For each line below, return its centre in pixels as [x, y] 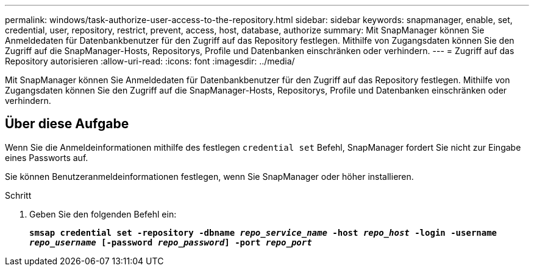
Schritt [18, 195]
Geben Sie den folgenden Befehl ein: [103, 214]
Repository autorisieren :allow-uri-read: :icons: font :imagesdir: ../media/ [150, 61]
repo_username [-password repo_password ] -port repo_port [171, 242]
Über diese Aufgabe [67, 124]
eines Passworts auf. [47, 157]
